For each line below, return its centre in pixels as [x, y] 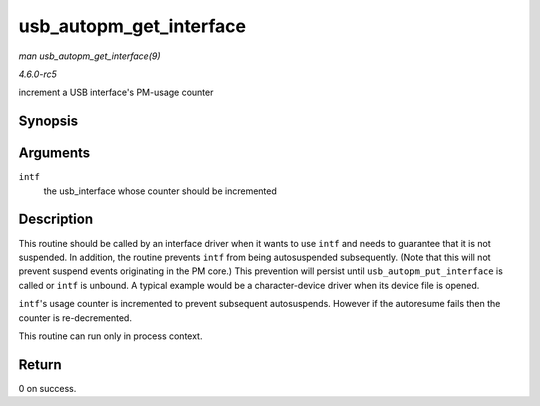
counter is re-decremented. [75, 317]
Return [40, 364]
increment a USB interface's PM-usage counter [116, 92]
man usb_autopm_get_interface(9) [89, 56]
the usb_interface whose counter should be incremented [160, 191]
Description [56, 219]
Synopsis [48, 121]
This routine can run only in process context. [110, 336]
